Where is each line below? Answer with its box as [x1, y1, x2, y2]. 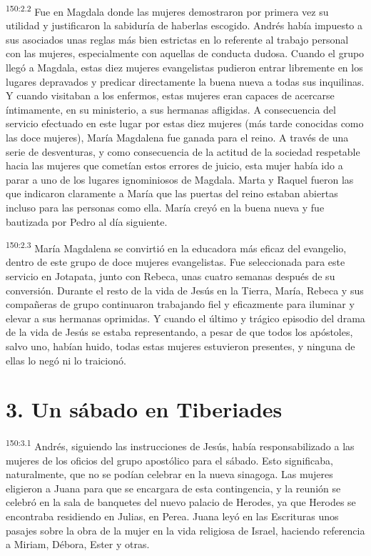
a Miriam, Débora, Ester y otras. [6, 537, 150, 552]
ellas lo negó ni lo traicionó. [6, 352, 126, 367]
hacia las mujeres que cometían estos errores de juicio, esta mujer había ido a [6, 158, 343, 173]
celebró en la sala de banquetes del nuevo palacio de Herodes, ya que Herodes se [6, 495, 356, 510]
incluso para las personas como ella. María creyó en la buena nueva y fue [6, 199, 325, 214]
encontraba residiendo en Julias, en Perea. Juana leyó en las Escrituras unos [6, 508, 339, 523]
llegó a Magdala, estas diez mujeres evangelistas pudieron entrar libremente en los [6, 60, 363, 75]
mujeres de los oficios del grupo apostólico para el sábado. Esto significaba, [6, 452, 333, 467]
